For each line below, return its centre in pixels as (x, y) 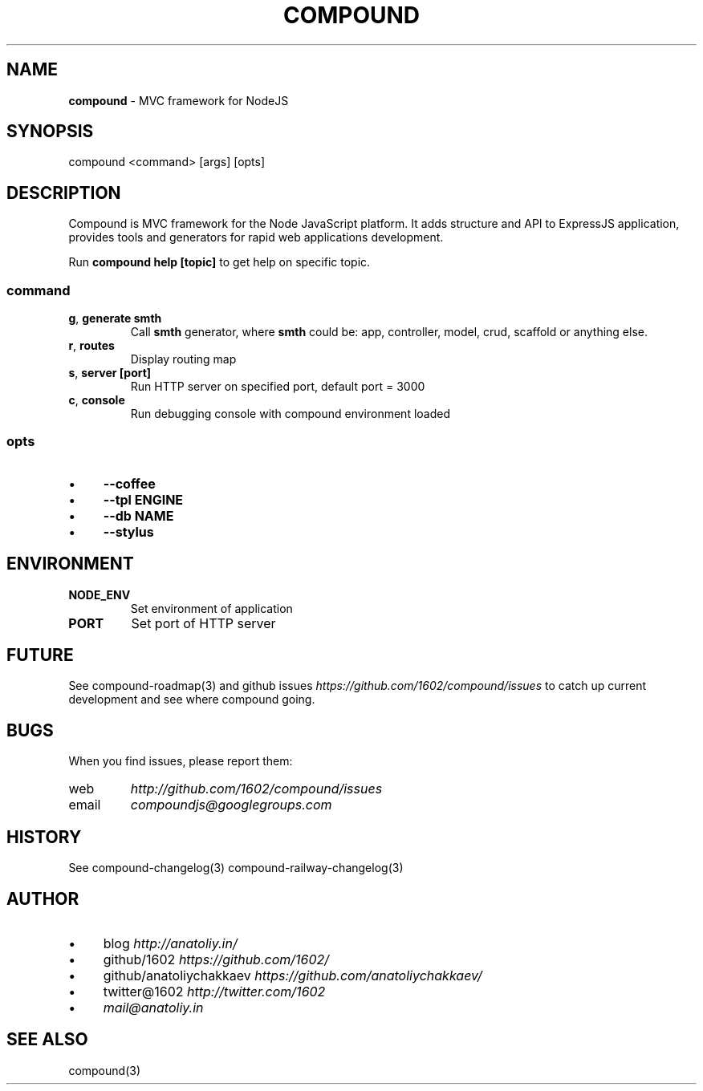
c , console (97, 400)
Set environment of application (211, 608)
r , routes (91, 346)
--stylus (128, 531)
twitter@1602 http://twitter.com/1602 (214, 992)
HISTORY (44, 837)
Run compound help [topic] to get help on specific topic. (219, 262)
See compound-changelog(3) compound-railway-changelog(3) (236, 868)
